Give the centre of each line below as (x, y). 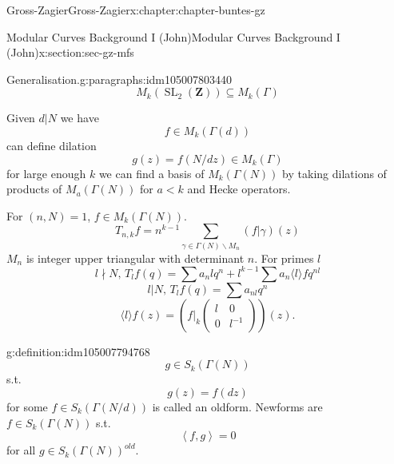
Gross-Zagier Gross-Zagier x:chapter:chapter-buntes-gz (136, 10)
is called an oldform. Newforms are (237, 406)
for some (27, 406)
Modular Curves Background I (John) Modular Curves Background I (173, 36)
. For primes (284, 258)
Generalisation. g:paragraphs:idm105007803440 (119, 79)
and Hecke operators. (239, 189)
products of (34, 189)
